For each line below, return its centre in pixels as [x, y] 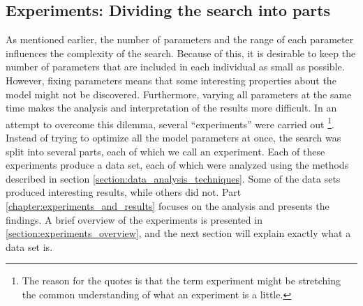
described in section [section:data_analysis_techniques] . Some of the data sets [173, 178]
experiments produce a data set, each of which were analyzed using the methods [177, 165]
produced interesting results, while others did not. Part [124, 192]
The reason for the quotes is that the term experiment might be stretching [181, 281]
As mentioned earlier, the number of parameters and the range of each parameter [180, 39]
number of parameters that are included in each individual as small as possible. [175, 67]
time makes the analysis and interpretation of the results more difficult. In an [171, 108]
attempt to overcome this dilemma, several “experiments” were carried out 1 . [170, 123]
